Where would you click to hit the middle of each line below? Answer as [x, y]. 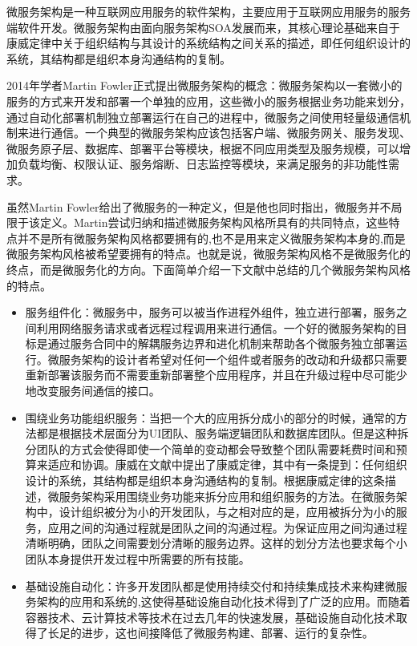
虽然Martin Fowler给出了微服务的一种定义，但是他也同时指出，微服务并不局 [204, 206]
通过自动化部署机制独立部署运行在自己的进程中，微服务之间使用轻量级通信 [203, 117]
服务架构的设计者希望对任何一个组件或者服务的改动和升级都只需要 [233, 359]
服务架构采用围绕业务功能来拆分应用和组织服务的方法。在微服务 [227, 496]
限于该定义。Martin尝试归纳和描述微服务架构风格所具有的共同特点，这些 [198, 222]
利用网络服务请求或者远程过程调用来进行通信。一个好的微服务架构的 [216, 327]
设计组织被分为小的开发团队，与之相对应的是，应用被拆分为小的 [227, 512]
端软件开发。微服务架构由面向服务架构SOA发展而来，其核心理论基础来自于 [203, 27]
